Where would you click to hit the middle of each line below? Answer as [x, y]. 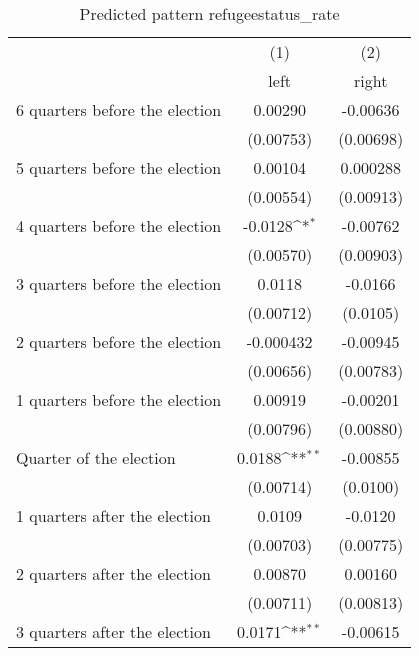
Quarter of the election [96, 457]
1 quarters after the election [113, 515]
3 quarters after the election [113, 631]
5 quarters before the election [119, 167]
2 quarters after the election [113, 573]
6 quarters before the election [119, 109]
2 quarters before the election [119, 341]
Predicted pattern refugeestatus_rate [209, 13]
